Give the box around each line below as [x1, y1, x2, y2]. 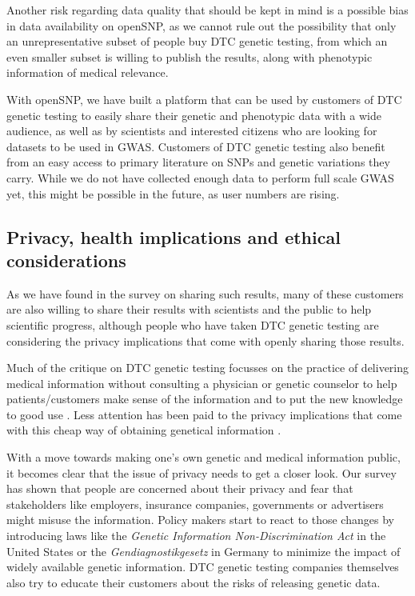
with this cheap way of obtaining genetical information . [6, 422, 281, 438]
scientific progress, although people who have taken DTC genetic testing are [6, 316, 379, 333]
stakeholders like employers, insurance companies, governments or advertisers [6, 495, 384, 512]
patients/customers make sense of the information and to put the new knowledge [6, 390, 403, 407]
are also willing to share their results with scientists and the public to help [6, 301, 372, 318]
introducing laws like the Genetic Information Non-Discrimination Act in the [6, 527, 386, 544]
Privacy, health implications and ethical [6, 224, 341, 249]
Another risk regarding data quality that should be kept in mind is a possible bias [6, 2, 409, 18]
